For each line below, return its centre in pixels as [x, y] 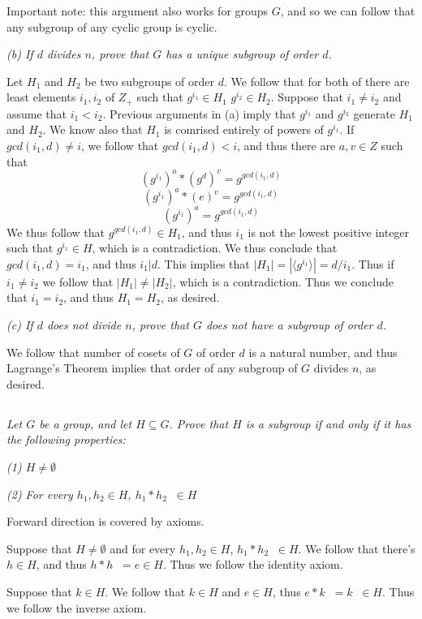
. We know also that [93, 129]
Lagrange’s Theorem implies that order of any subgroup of [152, 368]
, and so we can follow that [348, 11]
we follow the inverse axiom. [77, 607]
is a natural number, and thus [323, 352]
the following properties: [66, 439]
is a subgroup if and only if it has [328, 423]
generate [374, 113]
